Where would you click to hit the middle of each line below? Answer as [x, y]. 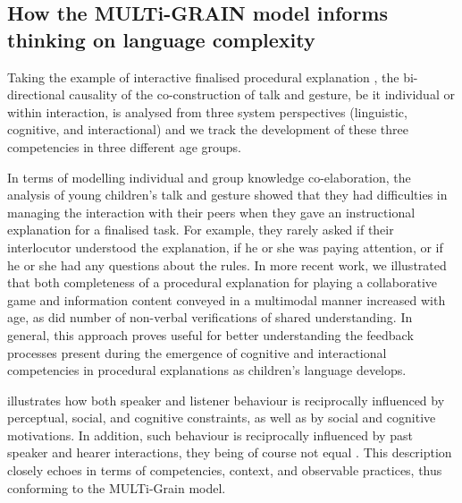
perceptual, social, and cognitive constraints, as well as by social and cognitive [222, 418]
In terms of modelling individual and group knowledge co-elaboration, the [209, 177]
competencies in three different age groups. [124, 146]
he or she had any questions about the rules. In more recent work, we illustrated [227, 264]
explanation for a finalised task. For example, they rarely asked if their [201, 230]
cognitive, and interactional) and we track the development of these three [208, 129]
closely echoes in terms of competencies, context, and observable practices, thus [225, 470]
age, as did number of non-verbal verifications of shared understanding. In [210, 317]
